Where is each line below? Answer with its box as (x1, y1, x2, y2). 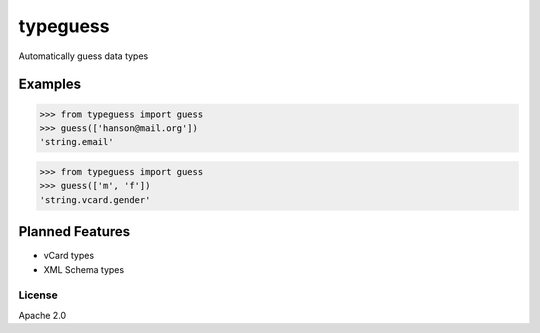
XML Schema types (43, 263, 125, 275)
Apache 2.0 (18, 309, 67, 321)
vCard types (43, 250, 95, 262)
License (18, 288, 59, 302)
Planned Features (18, 223, 131, 240)
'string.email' (39, 136, 114, 148)
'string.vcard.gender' (39, 194, 151, 205)
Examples (18, 76, 82, 93)
